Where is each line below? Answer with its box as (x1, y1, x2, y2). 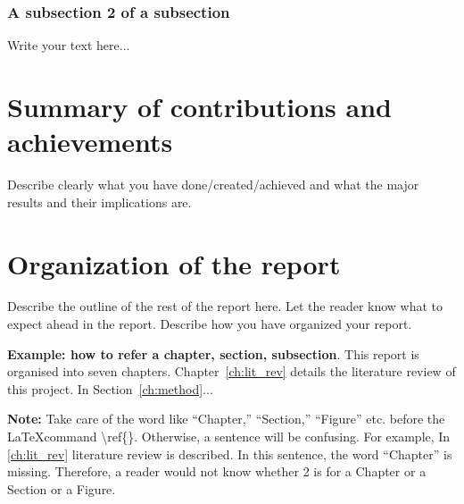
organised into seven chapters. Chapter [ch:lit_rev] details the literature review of (7, 362, 456, 381)
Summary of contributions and (7, 88, 392, 124)
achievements (7, 123, 173, 160)
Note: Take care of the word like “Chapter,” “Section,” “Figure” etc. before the (7, 409, 445, 428)
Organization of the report (7, 245, 341, 281)
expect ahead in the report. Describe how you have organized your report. (7, 315, 412, 333)
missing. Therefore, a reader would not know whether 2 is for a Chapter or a (7, 462, 427, 481)
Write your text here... (7, 36, 130, 55)
